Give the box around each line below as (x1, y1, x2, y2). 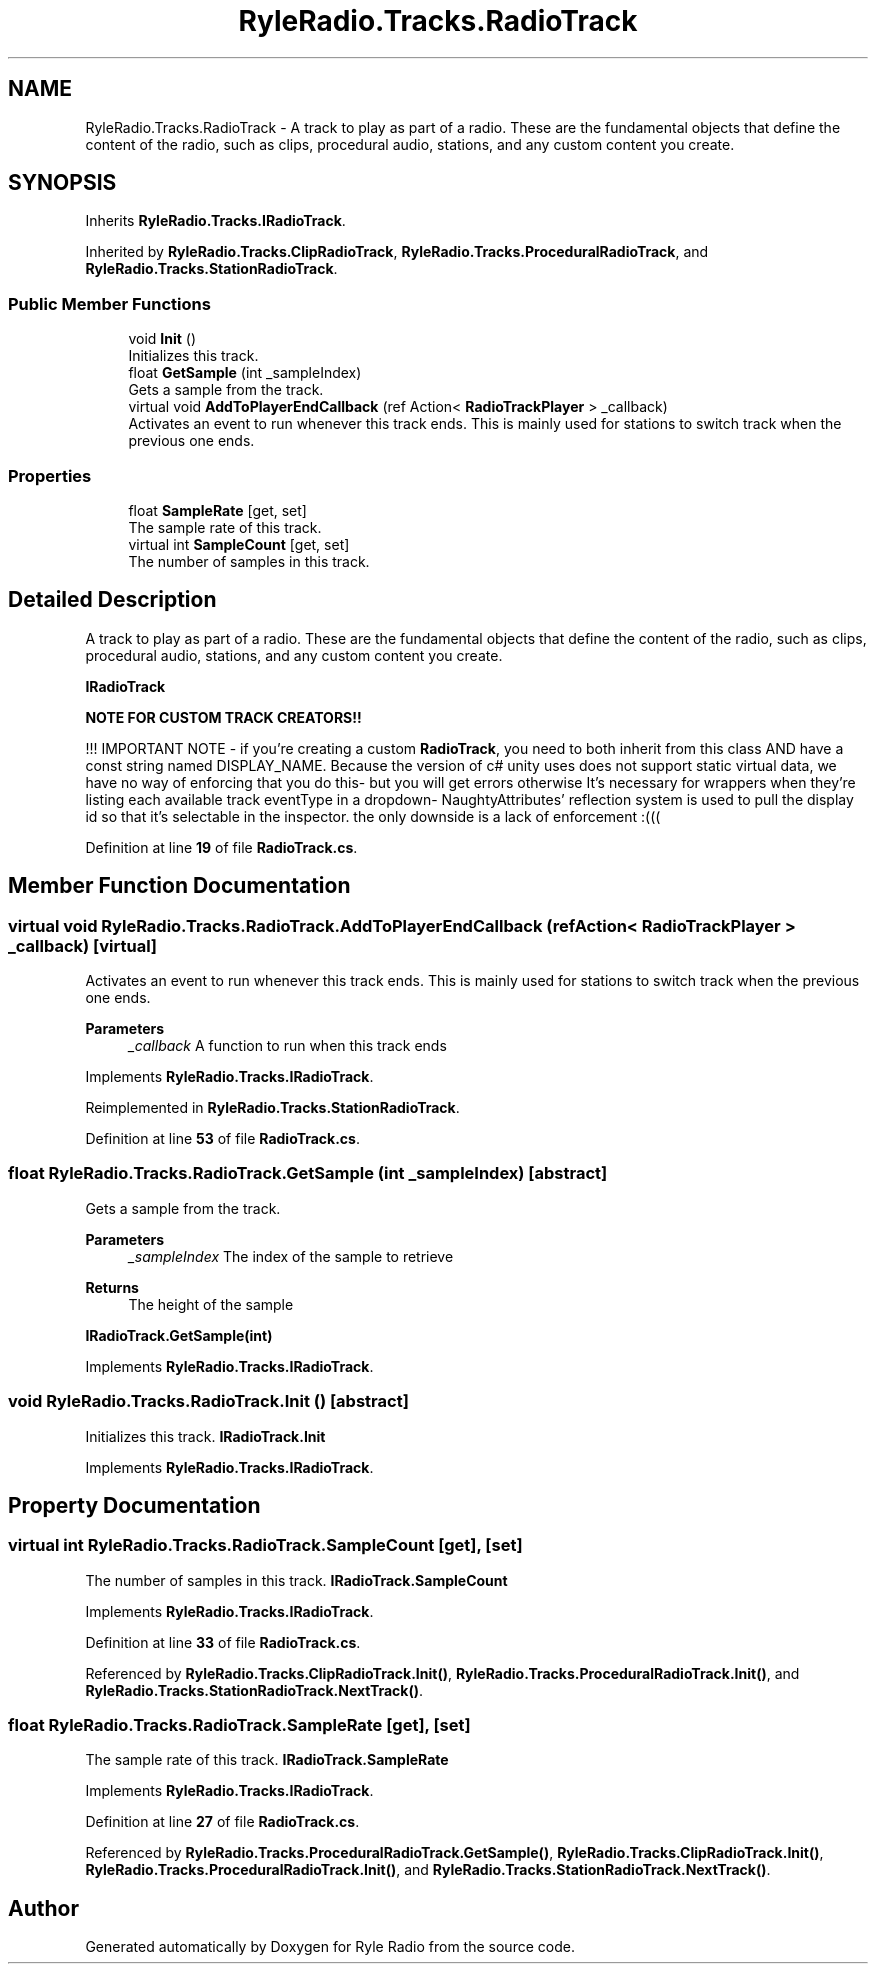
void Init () (128, 330, 197, 348)
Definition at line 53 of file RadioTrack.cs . (85, 1130, 360, 1147)
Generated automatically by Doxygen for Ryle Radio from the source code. (85, 1938, 575, 1956)
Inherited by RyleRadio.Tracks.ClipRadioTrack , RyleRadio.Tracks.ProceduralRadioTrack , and (85, 243, 709, 261)
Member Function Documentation (8, 873, 351, 899)
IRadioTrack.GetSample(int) (85, 1326, 273, 1344)
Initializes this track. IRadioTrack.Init (85, 1427, 326, 1445)
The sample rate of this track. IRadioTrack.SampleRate (85, 1751, 449, 1769)
